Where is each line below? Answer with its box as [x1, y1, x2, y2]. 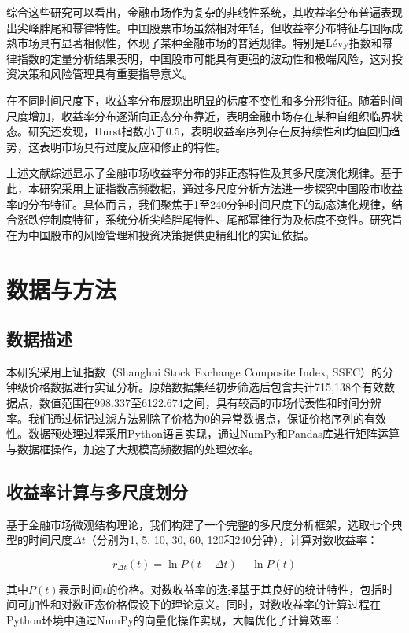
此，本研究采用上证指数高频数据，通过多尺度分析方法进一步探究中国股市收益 [6, 180, 403, 196]
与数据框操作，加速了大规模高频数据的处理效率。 [6, 440, 260, 457]
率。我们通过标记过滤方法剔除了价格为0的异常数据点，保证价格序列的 [6, 409, 364, 426]
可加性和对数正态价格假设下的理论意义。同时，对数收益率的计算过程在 [17, 596, 381, 613]
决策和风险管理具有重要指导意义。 [17, 65, 193, 82]
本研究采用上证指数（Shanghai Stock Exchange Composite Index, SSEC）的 [6, 363, 383, 379]
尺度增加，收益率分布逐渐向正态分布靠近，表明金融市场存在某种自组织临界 [6, 107, 392, 124]
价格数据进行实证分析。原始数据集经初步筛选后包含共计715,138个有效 [28, 379, 384, 395]
